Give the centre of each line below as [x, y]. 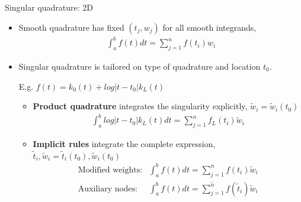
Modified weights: [110, 170]
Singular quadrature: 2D [49, 7]
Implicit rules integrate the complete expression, [124, 144]
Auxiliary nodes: [108, 189]
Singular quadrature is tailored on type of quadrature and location [140, 66]
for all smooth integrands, [209, 27]
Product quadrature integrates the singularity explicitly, [140, 106]
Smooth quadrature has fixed [71, 27]
